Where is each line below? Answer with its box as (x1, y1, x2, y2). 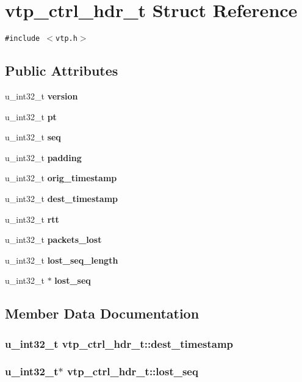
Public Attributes (5, 61, 118, 80)
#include (5, 34, 40, 43)
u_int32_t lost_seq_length (5, 253, 118, 266)
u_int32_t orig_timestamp (5, 171, 117, 184)
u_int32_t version (5, 89, 78, 102)
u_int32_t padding (5, 151, 82, 164)
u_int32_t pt (5, 110, 57, 123)
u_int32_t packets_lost (5, 233, 102, 246)
